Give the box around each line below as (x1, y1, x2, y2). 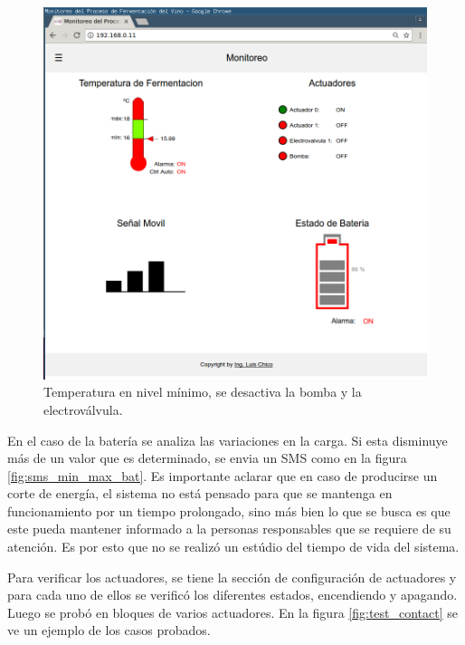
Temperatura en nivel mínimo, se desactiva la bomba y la (43, 382, 362, 401)
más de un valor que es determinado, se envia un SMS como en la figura (7, 448, 407, 467)
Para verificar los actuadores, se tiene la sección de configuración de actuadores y (7, 567, 457, 586)
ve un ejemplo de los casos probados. (7, 621, 211, 640)
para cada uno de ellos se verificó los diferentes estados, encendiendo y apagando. (7, 585, 458, 604)
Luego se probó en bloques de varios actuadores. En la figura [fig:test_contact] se (7, 602, 459, 621)
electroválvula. (43, 400, 123, 419)
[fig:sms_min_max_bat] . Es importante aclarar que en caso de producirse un (7, 466, 438, 485)
